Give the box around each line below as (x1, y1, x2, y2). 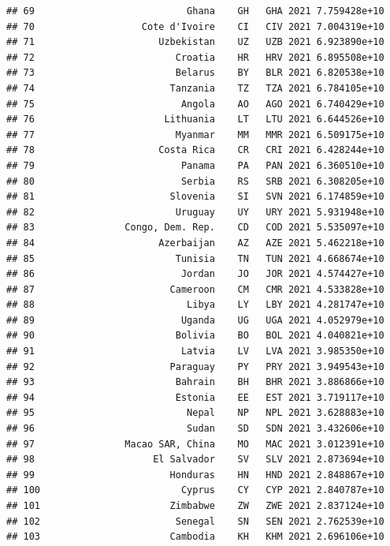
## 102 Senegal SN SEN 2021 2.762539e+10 (6, 515, 384, 527)
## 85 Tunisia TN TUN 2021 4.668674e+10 (6, 252, 384, 264)
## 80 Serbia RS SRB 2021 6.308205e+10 (6, 175, 384, 187)
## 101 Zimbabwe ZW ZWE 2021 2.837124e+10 (6, 500, 384, 511)
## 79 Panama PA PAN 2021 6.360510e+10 (6, 159, 384, 171)
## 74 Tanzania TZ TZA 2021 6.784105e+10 (6, 82, 384, 94)
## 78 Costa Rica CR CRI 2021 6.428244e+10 (6, 144, 384, 156)
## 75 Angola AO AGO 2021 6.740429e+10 (6, 98, 384, 110)
